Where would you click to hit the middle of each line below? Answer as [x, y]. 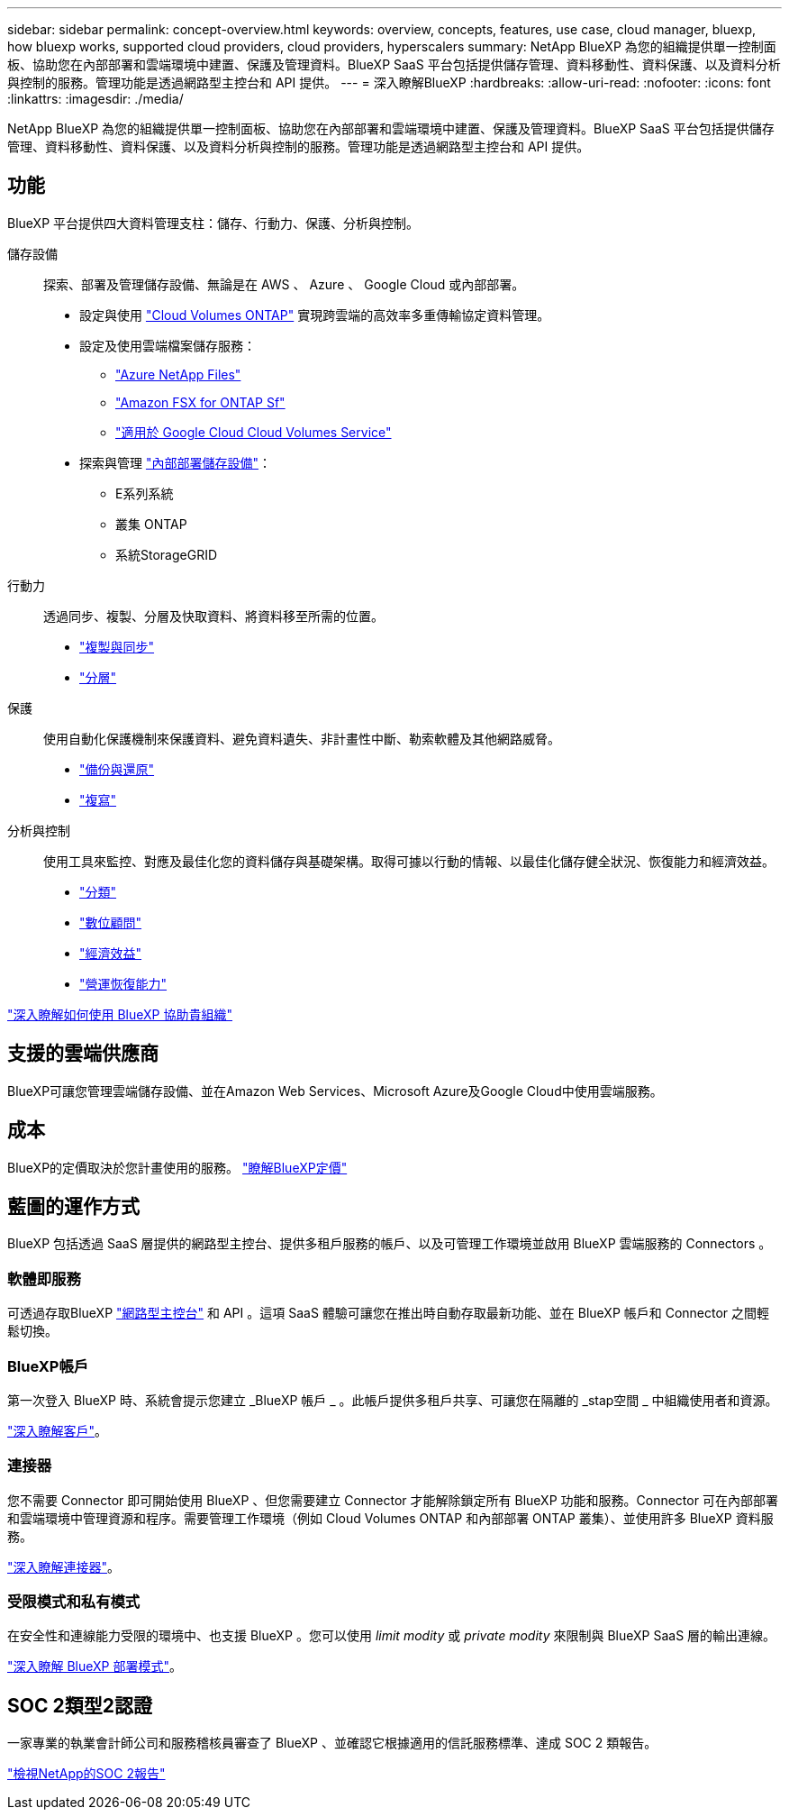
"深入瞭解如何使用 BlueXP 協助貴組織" [120, 1014]
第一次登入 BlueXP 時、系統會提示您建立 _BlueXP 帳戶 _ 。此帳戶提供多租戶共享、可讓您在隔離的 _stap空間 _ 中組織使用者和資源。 [393, 1400]
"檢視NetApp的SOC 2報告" [86, 1774]
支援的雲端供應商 [83, 1054]
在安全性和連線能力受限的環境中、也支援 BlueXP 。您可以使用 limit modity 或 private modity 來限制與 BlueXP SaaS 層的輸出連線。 [392, 1636]
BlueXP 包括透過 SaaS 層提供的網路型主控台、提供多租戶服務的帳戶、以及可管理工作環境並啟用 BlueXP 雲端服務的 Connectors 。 [390, 1244]
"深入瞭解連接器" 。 [64, 1566]
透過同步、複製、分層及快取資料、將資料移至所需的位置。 [213, 616]
